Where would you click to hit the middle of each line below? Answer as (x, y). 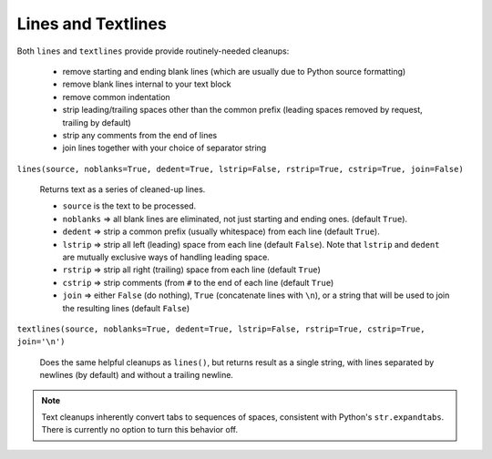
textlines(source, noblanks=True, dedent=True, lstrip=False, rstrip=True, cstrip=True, (221, 329)
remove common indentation (116, 97)
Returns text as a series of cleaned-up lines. (123, 189)
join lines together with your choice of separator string (164, 148)
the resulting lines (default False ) (126, 308)
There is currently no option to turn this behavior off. (140, 430)
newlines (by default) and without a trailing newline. (137, 375)
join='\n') (41, 342)
